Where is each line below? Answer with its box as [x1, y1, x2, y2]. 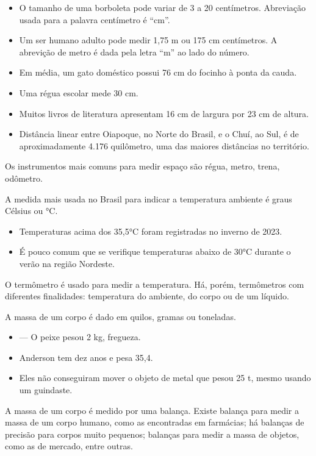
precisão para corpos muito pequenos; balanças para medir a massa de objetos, [5, 427, 300, 440]
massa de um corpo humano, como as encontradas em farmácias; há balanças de [5, 416, 304, 429]
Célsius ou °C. [5, 204, 58, 217]
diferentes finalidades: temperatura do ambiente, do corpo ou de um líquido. [5, 290, 289, 302]
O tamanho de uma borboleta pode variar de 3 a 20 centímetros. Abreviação [19, 1, 306, 13]
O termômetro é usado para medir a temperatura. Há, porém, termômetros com [5, 277, 304, 290]
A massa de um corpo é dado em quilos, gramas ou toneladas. [5, 310, 236, 322]
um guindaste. [19, 383, 73, 396]
